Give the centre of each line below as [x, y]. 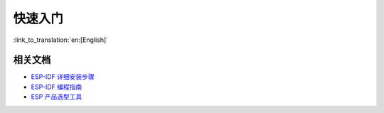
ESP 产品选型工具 [57, 97]
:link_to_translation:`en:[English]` [61, 40]
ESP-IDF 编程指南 [57, 87]
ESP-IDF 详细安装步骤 [63, 77]
